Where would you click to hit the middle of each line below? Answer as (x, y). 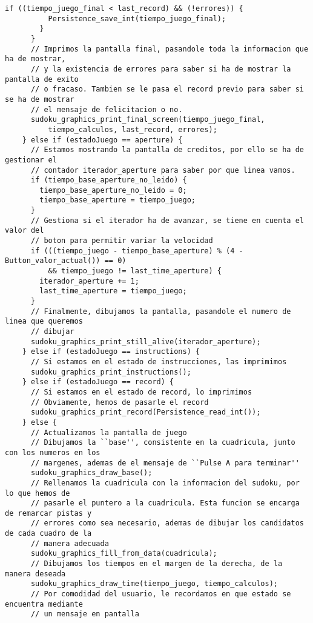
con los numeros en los (53, 452)
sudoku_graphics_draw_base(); (91, 473)
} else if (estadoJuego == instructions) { (111, 352)
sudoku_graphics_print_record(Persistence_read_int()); (146, 412)
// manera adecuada (70, 543)
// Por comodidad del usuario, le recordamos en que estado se (161, 594)
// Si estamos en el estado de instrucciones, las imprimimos (159, 361)
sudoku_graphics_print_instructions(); (111, 372)
